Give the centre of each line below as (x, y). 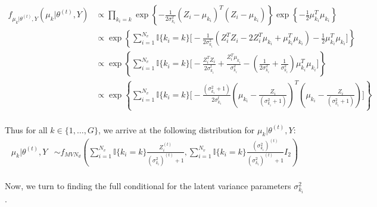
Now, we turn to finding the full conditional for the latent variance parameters (148, 185)
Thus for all (26, 129)
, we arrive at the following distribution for (176, 129)
